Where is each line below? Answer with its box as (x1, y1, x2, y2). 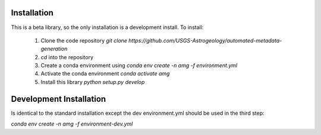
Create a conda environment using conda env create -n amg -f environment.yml (40, 62, 238, 69)
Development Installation (11, 94, 106, 104)
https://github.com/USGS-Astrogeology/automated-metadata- (128, 37, 282, 44)
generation (40, 45, 68, 53)
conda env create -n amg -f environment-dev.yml (11, 120, 133, 127)
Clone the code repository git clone (40, 37, 128, 44)
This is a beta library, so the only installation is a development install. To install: (11, 24, 204, 31)
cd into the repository (40, 53, 94, 60)
